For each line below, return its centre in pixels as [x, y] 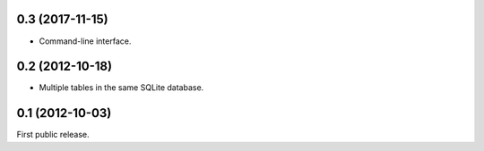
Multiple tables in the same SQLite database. [121, 88]
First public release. [53, 135]
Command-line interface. [85, 41]
